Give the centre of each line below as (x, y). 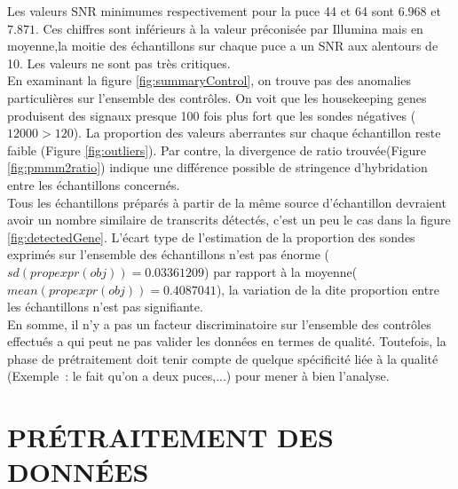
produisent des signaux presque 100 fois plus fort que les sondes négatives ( (212, 115)
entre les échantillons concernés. (94, 184)
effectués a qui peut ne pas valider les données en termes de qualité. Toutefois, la (227, 341)
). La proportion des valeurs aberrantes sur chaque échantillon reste (257, 133)
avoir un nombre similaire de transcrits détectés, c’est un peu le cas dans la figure (229, 220)
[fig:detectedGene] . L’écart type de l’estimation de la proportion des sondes (211, 237)
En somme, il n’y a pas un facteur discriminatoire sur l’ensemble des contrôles (219, 323)
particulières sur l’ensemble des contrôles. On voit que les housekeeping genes (217, 97)
